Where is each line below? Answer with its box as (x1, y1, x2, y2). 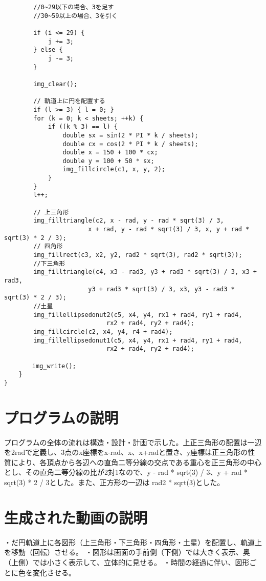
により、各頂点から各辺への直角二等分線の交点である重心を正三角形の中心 (11, 456, 262, 467)
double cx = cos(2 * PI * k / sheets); (62, 140, 198, 148)
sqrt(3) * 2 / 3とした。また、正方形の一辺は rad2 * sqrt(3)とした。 (4, 477, 225, 488)
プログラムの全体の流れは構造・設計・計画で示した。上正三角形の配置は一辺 (4, 436, 262, 447)
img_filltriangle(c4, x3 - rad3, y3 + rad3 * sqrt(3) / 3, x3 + (33, 268, 257, 276)
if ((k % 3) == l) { (48, 123, 118, 131)
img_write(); (32, 362, 76, 370)
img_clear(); (33, 80, 78, 88)
